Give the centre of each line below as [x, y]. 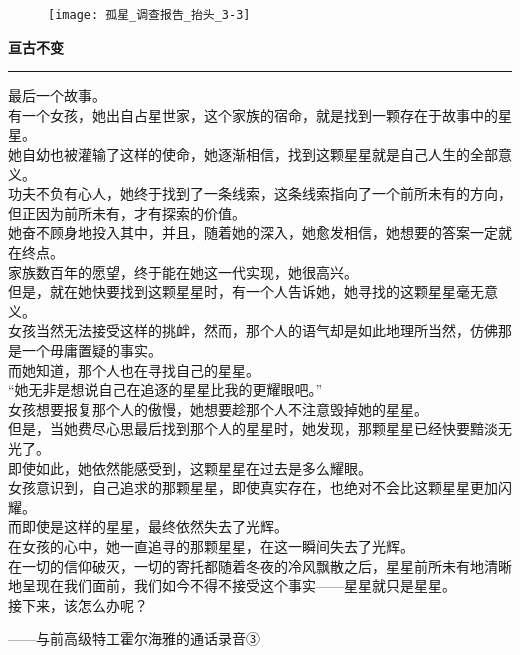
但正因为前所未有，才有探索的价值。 [127, 212]
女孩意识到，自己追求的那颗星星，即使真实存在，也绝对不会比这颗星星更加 [253, 487]
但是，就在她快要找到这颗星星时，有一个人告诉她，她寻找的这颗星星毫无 [246, 291]
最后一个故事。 [57, 95]
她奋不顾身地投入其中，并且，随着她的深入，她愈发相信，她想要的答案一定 [253, 232]
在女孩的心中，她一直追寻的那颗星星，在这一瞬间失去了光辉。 [211, 545]
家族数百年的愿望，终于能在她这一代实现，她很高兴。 [183, 271]
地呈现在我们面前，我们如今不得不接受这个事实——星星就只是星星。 [232, 585]
